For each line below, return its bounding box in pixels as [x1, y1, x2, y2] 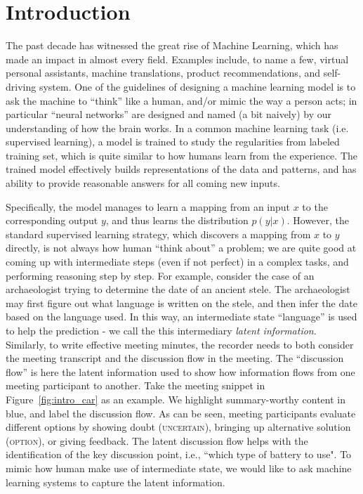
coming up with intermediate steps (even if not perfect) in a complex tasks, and [6, 254, 349, 269]
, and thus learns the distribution [105, 213, 249, 228]
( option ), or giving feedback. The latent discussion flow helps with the [6, 433, 308, 448]
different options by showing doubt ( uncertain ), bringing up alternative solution [6, 420, 351, 434]
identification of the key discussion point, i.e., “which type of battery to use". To [6, 447, 352, 462]
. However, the [286, 213, 350, 228]
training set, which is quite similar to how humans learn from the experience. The [6, 148, 357, 162]
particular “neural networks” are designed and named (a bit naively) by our [6, 107, 331, 122]
